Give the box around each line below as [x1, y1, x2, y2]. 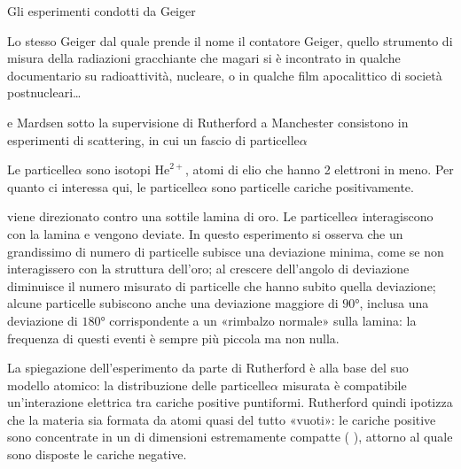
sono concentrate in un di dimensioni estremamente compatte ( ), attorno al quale [7, 427, 453, 446]
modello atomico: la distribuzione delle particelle [7, 375, 270, 394]
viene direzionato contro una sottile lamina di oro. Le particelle [7, 207, 350, 226]
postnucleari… [7, 83, 82, 102]
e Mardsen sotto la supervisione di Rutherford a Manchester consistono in [7, 112, 409, 131]
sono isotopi [86, 160, 151, 179]
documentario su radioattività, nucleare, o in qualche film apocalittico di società [7, 65, 442, 84]
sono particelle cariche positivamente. [211, 177, 414, 196]
